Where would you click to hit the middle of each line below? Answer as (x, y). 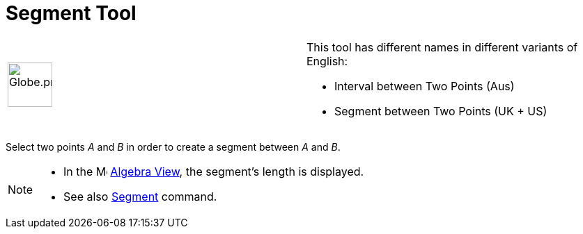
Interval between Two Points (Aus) (425, 86)
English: (327, 61)
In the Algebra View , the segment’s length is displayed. (214, 171)
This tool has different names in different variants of (442, 47)
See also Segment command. (140, 196)
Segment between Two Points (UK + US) (441, 111)
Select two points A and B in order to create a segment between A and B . (173, 147)
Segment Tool (71, 13)
